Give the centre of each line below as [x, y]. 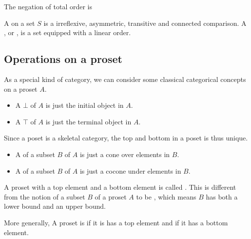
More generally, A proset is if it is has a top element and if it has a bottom [116, 222]
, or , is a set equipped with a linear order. [68, 32]
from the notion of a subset [45, 196]
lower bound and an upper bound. [55, 206]
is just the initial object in [85, 105]
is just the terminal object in [88, 121]
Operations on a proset [63, 59]
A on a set [19, 23]
